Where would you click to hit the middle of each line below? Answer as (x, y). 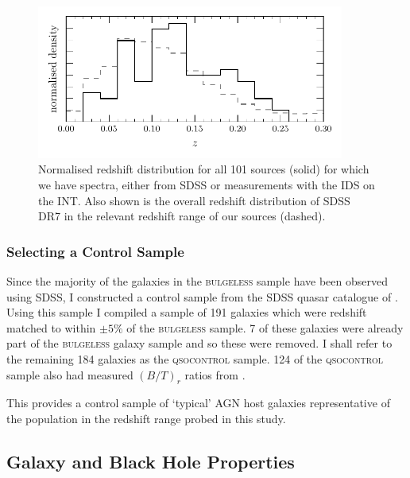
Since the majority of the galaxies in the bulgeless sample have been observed (197, 280)
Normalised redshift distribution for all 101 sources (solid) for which (204, 169)
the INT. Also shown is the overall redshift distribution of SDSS (194, 200)
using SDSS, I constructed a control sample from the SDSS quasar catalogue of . (202, 296)
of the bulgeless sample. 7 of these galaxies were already (265, 327)
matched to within (51, 327)
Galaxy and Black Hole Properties (151, 461)
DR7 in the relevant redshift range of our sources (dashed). (182, 216)
